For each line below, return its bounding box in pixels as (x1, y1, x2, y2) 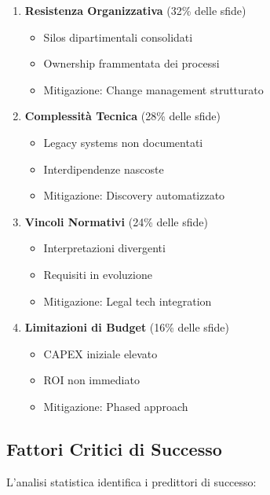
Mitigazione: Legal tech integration (43, 292, 212, 309)
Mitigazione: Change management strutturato (43, 81, 264, 97)
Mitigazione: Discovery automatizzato (43, 187, 225, 203)
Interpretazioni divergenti (43, 240, 166, 256)
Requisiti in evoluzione (43, 266, 152, 282)
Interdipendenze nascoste (43, 160, 164, 177)
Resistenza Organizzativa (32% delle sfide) (24, 2, 246, 18)
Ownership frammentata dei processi (43, 55, 220, 71)
